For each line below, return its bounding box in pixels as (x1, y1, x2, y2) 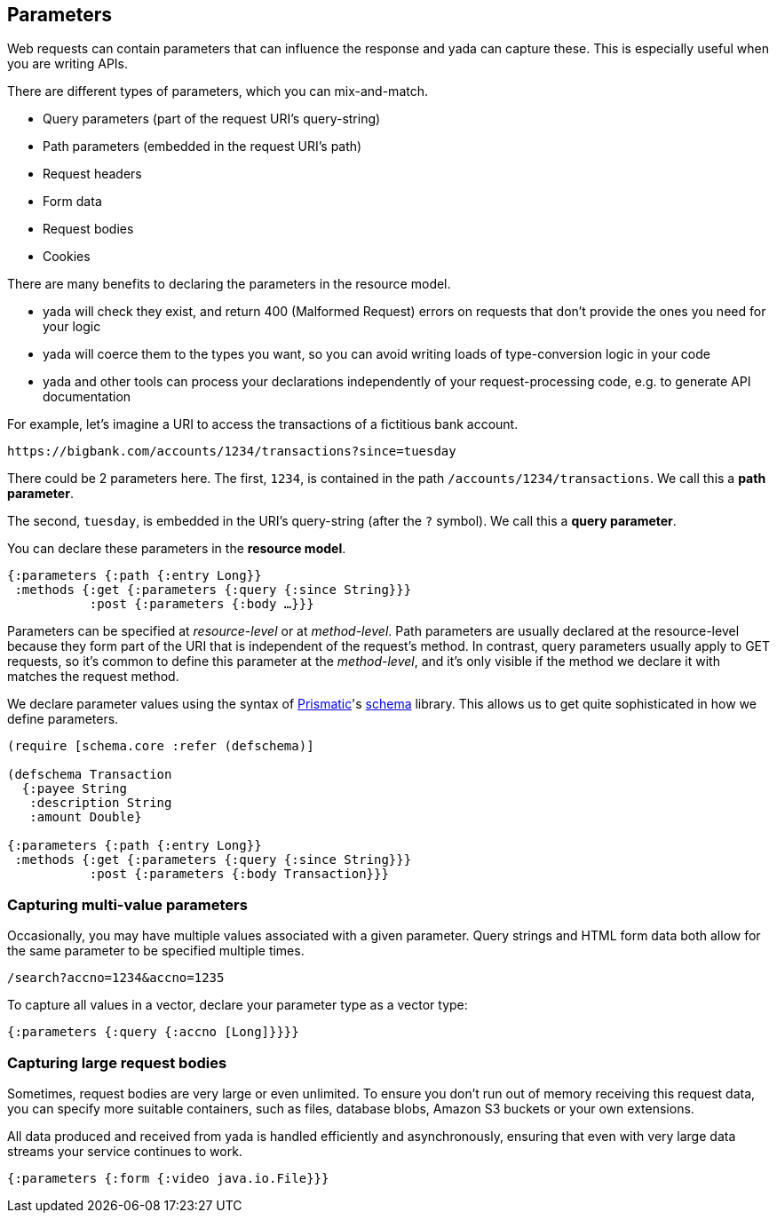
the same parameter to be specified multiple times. (7, 943, 305, 959)
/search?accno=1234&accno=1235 (7, 970, 225, 986)
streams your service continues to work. (7, 1143, 242, 1159)
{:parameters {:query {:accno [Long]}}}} (7, 1025, 299, 1040)
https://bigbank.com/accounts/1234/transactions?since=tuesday (7, 444, 456, 459)
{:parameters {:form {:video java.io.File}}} (7, 1170, 329, 1185)
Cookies (43, 249, 91, 265)
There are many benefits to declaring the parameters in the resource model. (7, 276, 451, 292)
